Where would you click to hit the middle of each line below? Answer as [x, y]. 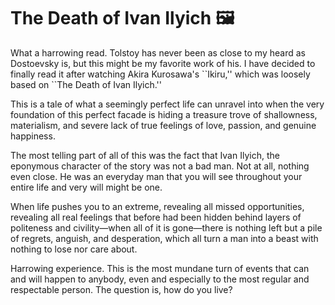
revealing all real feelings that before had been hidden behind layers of [156, 217]
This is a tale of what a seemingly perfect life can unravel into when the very [167, 104]
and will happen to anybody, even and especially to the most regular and [160, 279]
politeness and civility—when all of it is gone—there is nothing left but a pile [166, 227]
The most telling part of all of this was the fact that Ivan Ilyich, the [145, 155]
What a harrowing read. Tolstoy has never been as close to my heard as [158, 52]
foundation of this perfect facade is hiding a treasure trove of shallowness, [164, 114]
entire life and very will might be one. [86, 187]
